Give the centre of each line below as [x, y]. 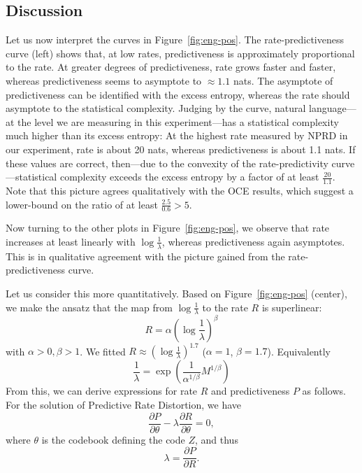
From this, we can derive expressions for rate [102, 391]
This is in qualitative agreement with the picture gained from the [145, 256]
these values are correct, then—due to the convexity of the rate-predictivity [167, 163]
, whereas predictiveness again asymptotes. [253, 241]
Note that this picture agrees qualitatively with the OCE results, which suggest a [180, 190]
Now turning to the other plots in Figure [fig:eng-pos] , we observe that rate [168, 228]
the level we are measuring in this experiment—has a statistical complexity [178, 121]
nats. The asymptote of [283, 80]
